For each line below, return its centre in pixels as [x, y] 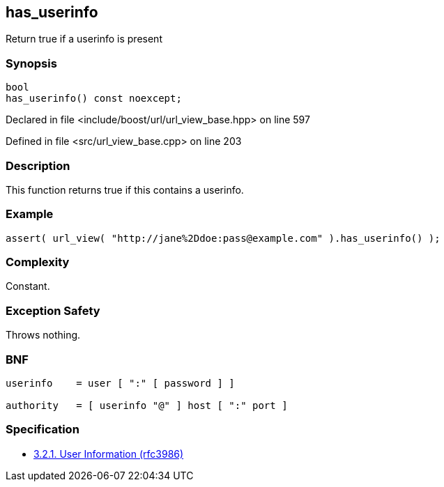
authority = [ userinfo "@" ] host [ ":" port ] [147, 405]
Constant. [28, 286]
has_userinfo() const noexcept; [94, 99]
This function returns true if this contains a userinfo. [125, 190]
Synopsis [31, 63]
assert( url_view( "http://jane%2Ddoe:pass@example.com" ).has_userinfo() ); [223, 238]
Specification [43, 430]
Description [38, 165]
